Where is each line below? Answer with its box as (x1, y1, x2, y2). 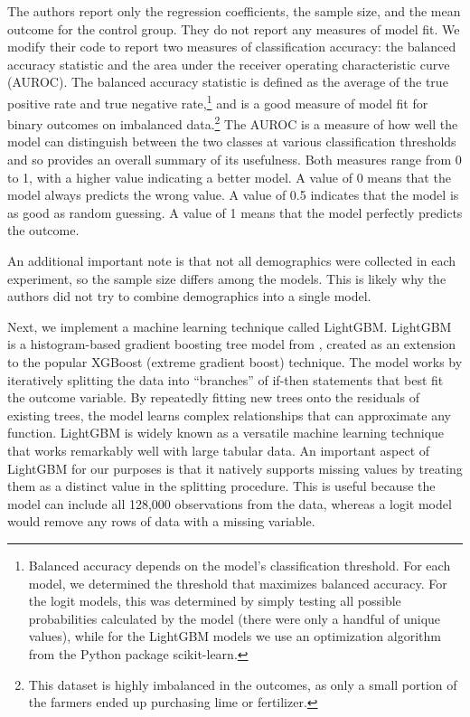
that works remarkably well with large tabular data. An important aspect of (7, 440, 430, 459)
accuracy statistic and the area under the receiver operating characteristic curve (7, 54, 450, 73)
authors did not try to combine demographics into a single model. (7, 287, 371, 306)
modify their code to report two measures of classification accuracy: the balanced (7, 37, 456, 56)
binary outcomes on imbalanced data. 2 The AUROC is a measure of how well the (7, 112, 458, 133)
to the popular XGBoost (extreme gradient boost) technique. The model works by (7, 353, 463, 371)
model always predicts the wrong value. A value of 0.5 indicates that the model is (7, 185, 459, 204)
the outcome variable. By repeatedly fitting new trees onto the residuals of (7, 388, 419, 407)
